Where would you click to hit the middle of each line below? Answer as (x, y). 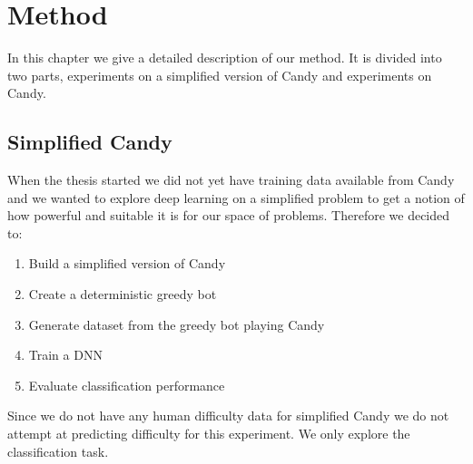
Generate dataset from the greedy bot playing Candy (177, 324)
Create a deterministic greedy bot (123, 294)
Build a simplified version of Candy (127, 263)
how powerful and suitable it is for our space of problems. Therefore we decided (229, 215)
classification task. (58, 451)
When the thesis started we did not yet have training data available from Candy (231, 180)
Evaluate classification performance (127, 385)
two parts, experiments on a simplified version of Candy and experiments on (220, 75)
